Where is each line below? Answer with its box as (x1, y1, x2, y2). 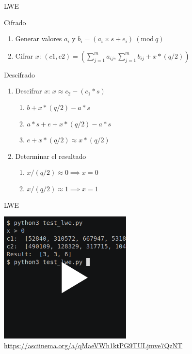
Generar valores (15, 33, 62, 44)
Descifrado (4, 69, 35, 79)
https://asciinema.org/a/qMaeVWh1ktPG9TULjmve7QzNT (4, 340, 183, 350)
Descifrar (15, 86, 42, 96)
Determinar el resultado (15, 151, 86, 161)
